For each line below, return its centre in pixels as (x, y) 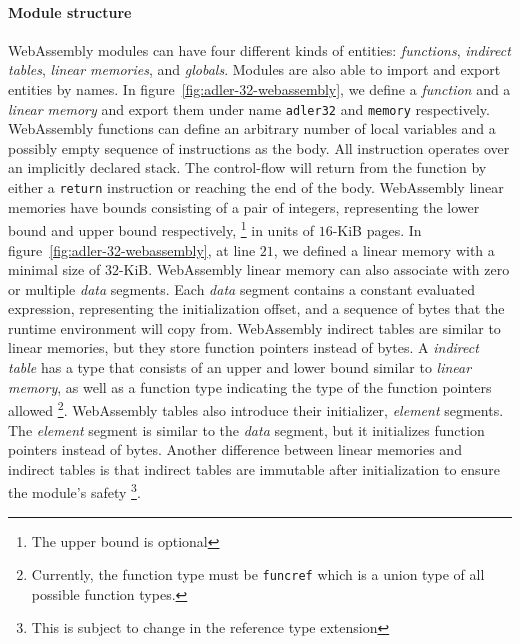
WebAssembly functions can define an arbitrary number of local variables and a (252, 128)
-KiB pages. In (377, 229)
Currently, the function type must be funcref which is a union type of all (258, 574)
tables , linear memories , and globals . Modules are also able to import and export (254, 69)
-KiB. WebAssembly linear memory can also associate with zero (314, 269)
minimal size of (54, 269)
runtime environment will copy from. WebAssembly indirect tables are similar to (254, 327)
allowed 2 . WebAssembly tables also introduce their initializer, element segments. (256, 408)
